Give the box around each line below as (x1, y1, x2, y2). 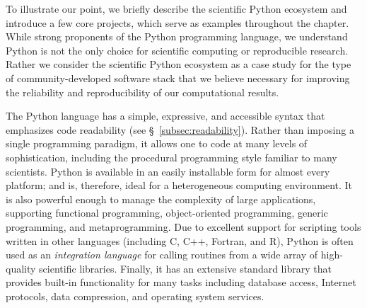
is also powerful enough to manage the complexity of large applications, (6, 191, 316, 206)
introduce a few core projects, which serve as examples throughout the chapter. (6, 15, 349, 30)
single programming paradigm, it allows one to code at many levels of (6, 136, 308, 151)
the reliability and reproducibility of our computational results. (6, 84, 279, 99)
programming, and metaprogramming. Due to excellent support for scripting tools (6, 219, 361, 234)
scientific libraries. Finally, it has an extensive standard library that (39, 261, 332, 275)
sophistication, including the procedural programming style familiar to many (6, 149, 337, 164)
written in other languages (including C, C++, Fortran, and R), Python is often (6, 233, 354, 248)
